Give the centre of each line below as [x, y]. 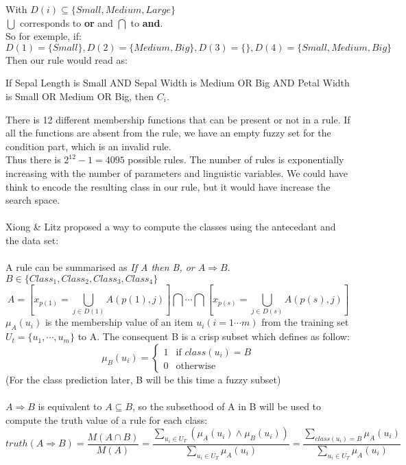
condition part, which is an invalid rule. [88, 146]
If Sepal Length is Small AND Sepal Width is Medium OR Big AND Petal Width [178, 83]
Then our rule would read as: [67, 59]
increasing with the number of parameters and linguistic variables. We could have [177, 172]
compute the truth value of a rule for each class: [107, 419]
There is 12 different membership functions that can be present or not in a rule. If [178, 119]
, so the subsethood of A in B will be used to [227, 406]
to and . [147, 22]
